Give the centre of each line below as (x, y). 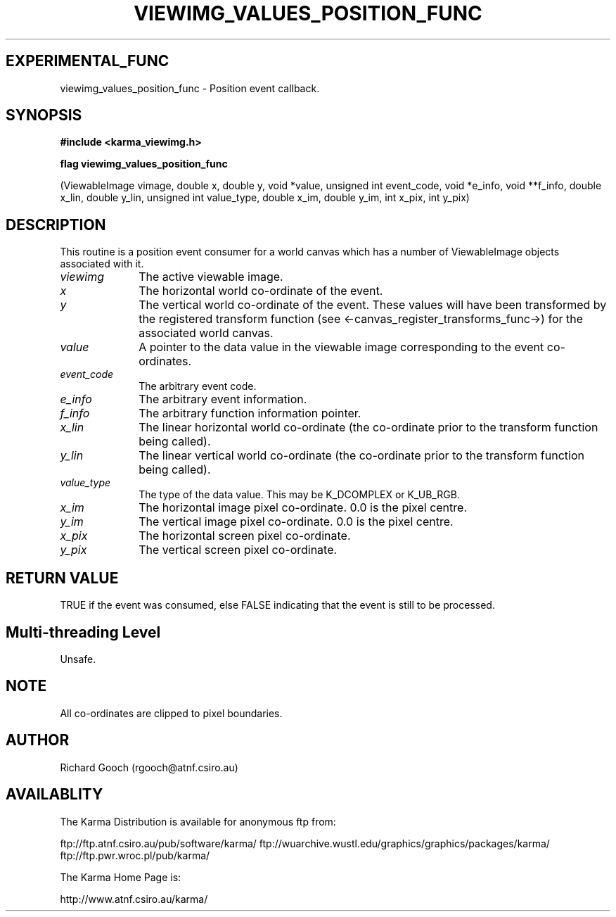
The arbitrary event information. (223, 399)
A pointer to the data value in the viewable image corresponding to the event (341, 347)
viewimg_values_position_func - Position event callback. (190, 88)
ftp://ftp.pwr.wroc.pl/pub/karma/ (135, 855)
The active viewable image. (211, 277)
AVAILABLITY (54, 795)
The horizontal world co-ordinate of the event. (261, 291)
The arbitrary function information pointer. (250, 413)
